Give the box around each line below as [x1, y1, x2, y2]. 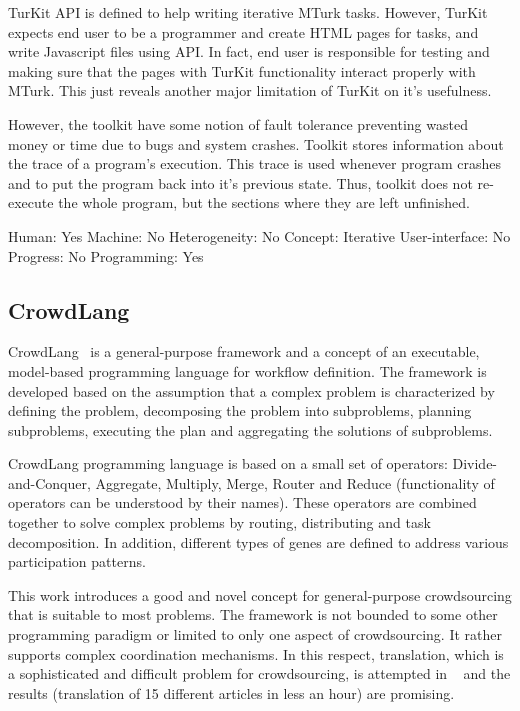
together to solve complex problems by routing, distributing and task [8, 512, 431, 533]
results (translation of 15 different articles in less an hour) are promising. [8, 682, 455, 703]
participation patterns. [8, 551, 146, 572]
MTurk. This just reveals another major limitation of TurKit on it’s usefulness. [8, 80, 492, 101]
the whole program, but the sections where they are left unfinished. [58, 192, 470, 213]
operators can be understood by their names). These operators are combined [8, 492, 477, 513]
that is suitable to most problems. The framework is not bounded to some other [8, 604, 498, 625]
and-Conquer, [8, 472, 91, 493]
